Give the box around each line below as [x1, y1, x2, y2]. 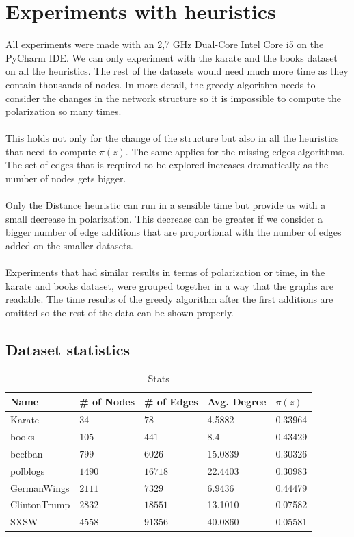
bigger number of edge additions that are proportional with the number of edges [5, 225, 342, 239]
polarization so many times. [5, 104, 122, 118]
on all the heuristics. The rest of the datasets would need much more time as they [5, 64, 349, 78]
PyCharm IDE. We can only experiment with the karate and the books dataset [5, 50, 338, 64]
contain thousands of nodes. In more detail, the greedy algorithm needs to [5, 77, 316, 91]
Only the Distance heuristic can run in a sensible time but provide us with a [5, 198, 326, 212]
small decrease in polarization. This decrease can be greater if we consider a [5, 211, 323, 225]
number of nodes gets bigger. [5, 171, 126, 186]
